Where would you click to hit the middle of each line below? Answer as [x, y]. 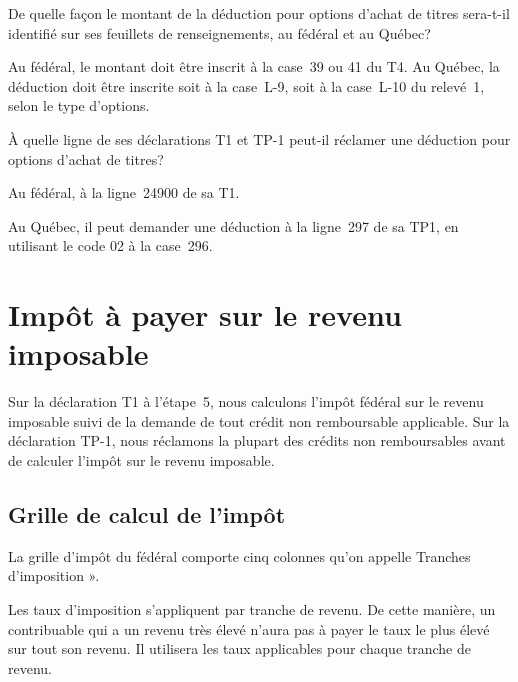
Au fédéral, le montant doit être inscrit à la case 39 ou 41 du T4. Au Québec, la [254, 66]
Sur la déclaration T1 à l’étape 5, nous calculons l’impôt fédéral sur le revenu [246, 401]
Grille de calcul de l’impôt [147, 514]
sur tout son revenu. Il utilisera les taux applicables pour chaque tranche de [239, 648]
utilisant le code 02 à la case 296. [110, 245]
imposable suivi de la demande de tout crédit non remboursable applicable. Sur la [259, 420]
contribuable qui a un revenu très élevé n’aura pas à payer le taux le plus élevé [249, 628]
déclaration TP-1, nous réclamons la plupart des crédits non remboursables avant [257, 440]
